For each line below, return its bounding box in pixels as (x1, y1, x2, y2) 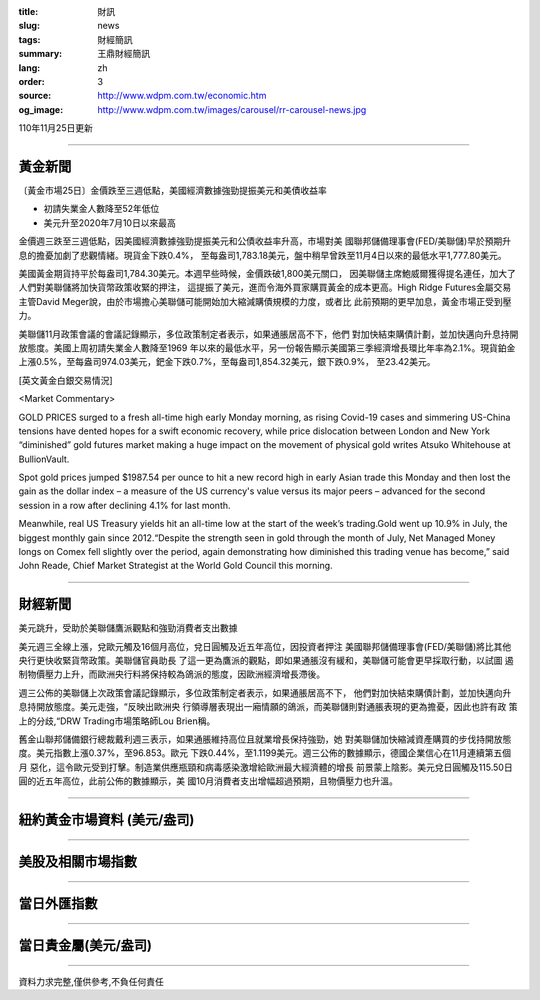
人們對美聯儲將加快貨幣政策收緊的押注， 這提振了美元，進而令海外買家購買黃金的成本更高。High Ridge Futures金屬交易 (18, 281, 512, 294)
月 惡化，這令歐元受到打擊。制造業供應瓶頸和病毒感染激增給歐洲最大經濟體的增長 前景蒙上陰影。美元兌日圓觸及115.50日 (18, 761, 514, 773)
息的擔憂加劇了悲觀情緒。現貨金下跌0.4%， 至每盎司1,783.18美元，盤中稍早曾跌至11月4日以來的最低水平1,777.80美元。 (18, 249, 507, 261)
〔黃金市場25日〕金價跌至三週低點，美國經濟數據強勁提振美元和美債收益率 (18, 185, 327, 197)
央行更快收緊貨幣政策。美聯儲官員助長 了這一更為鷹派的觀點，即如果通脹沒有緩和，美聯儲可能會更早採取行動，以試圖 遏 (18, 655, 514, 667)
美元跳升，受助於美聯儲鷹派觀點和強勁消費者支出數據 (18, 622, 238, 634)
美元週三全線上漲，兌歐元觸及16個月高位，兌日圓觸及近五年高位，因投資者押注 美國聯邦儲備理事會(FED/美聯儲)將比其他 (18, 640, 512, 652)
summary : (18, 48, 63, 60)
